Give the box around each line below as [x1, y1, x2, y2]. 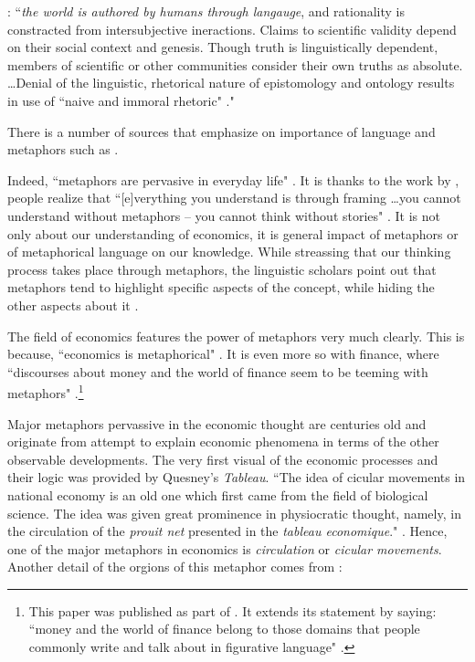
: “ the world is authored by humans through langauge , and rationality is [7, 2, 405, 20]
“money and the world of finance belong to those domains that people [28, 619, 420, 638]
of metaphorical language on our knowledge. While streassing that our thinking [7, 242, 451, 261]
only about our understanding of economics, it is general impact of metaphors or [7, 224, 459, 243]
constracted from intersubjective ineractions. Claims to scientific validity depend [7, 19, 457, 38]
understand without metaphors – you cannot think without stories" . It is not [7, 205, 441, 225]
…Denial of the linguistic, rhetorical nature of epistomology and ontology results [7, 73, 455, 92]
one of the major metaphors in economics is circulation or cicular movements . [7, 539, 442, 558]
